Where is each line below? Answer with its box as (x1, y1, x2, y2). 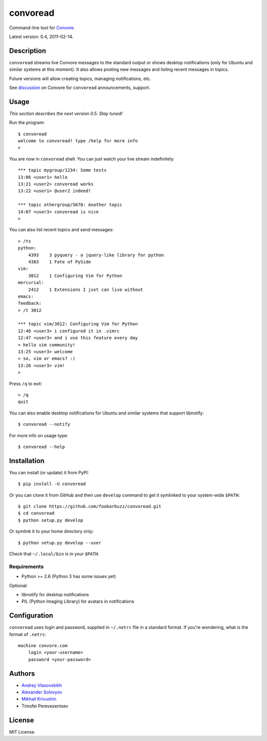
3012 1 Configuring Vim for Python (28, 273, 123, 279)
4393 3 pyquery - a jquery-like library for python (28, 252, 164, 258)
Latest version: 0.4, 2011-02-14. (9, 34, 74, 40)
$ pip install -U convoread (18, 481, 86, 487)
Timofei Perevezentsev (21, 703, 69, 709)
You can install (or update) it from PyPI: (9, 469, 89, 475)
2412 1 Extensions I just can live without (28, 287, 143, 292)
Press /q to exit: (9, 380, 42, 386)
